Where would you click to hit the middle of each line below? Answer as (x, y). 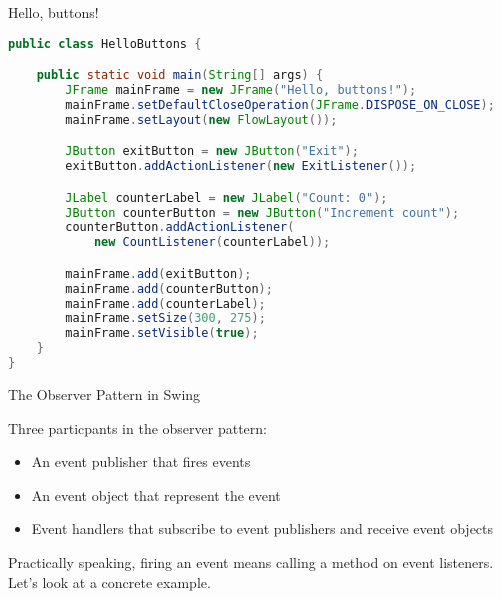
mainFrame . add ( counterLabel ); (165, 303)
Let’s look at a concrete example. (109, 581)
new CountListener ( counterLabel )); (212, 242)
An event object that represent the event (156, 494)
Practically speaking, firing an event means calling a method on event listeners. (251, 561)
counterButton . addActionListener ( (180, 227)
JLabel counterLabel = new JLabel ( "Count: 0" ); (226, 197)
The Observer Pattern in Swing (104, 393)
